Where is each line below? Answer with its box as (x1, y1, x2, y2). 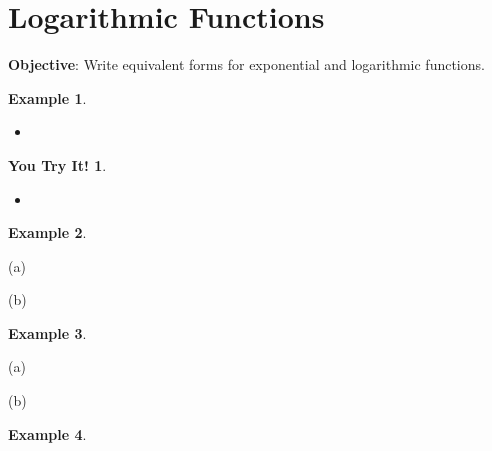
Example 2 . (8, 222, 87, 243)
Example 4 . (8, 423, 87, 444)
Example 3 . (8, 322, 87, 343)
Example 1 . (8, 87, 87, 108)
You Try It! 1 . (8, 154, 107, 175)
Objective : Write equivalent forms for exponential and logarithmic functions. (8, 54, 485, 75)
